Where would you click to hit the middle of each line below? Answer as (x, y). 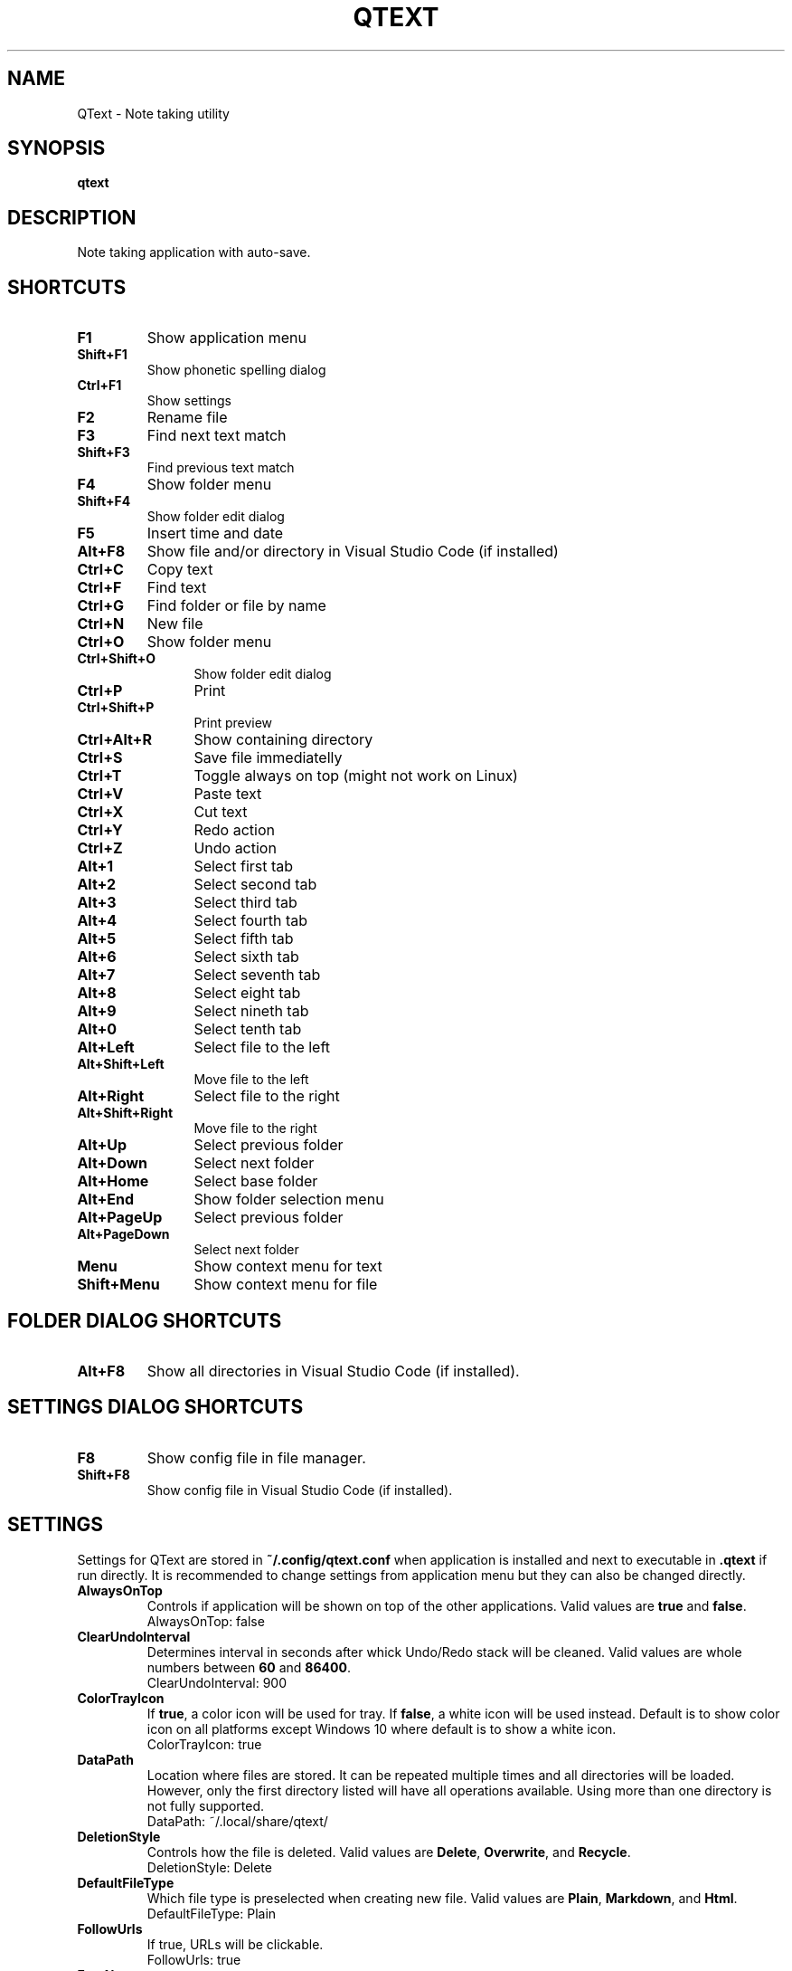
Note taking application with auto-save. (194, 252)
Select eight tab (247, 993)
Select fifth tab (244, 939)
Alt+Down (113, 1163)
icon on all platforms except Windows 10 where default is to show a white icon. (382, 1728)
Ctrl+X (100, 812)
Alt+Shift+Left (121, 1064)
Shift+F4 (104, 501)
